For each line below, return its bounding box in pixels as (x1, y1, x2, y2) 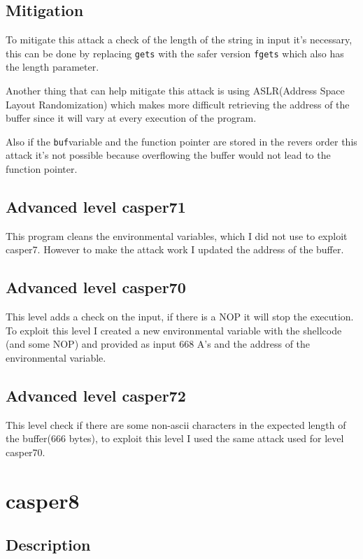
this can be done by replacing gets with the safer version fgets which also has (6, 45, 344, 60)
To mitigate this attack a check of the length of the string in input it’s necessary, (6, 32, 353, 47)
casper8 (6, 486, 80, 514)
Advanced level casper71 (6, 196, 186, 218)
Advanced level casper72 (6, 385, 186, 406)
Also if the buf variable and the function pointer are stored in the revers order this (6, 134, 357, 148)
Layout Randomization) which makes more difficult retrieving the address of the (6, 97, 350, 111)
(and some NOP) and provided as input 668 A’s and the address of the (6, 337, 311, 351)
